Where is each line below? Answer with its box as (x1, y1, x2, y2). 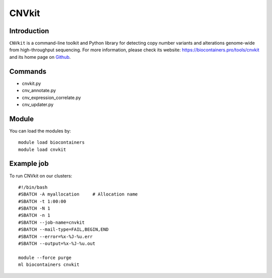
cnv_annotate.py (22, 87, 56, 94)
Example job (9, 159, 49, 168)
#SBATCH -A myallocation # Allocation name (18, 192, 138, 197)
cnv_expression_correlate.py (22, 95, 81, 101)
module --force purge (18, 254, 72, 260)
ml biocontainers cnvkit (18, 262, 80, 267)
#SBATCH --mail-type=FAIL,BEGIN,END (18, 227, 109, 232)
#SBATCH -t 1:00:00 (18, 199, 66, 204)
